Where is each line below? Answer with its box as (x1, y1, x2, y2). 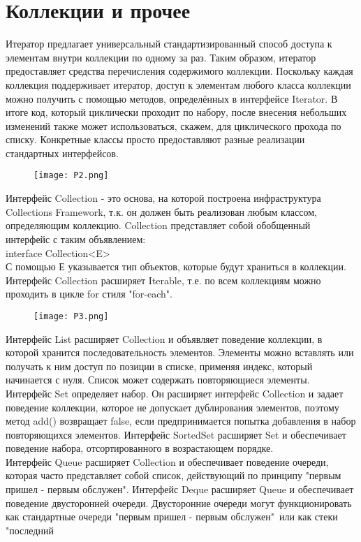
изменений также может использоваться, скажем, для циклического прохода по (6, 118, 341, 133)
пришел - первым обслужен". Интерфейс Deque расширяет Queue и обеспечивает (6, 482, 354, 497)
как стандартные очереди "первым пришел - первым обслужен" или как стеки (6, 509, 338, 524)
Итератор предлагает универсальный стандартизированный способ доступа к (6, 36, 332, 51)
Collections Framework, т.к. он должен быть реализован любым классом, (6, 204, 317, 219)
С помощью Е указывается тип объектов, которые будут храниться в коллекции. (6, 259, 346, 274)
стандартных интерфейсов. (6, 145, 119, 160)
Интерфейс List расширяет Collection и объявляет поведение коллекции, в (6, 331, 323, 346)
